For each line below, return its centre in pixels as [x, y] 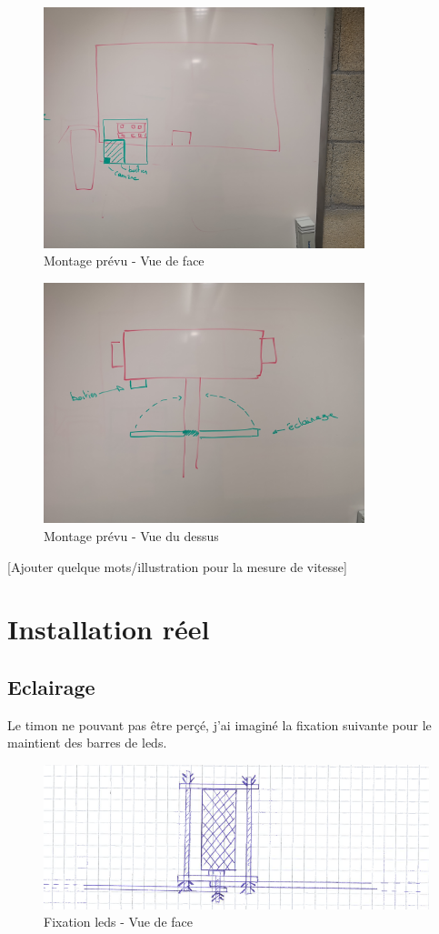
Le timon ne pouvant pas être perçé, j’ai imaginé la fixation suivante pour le [219, 724]
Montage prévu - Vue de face [124, 261]
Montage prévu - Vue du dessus [131, 535]
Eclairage [51, 686]
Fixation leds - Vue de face [118, 922]
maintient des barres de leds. [87, 743]
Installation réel [109, 629]
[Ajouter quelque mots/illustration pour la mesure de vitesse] [177, 566]
